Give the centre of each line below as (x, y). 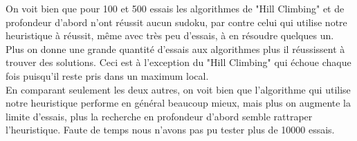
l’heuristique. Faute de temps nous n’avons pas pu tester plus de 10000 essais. (170, 130)
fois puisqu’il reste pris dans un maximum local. (107, 75)
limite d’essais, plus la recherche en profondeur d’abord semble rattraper (159, 116)
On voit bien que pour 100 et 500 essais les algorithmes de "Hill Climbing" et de (175, 8)
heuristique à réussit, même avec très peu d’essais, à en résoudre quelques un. (170, 35)
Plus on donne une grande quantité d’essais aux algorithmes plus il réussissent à (175, 48)
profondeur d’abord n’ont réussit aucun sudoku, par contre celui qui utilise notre (176, 22)
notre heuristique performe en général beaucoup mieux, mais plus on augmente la (178, 103)
